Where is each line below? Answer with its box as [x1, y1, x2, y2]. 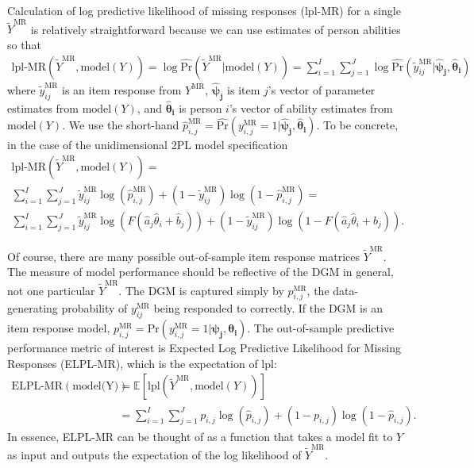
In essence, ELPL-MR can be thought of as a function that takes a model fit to [7, 428, 393, 444]
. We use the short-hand [62, 117, 179, 133]
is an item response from [62, 81, 182, 98]
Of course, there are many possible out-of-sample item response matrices [7, 247, 360, 264]
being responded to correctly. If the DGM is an [153, 300, 383, 316]
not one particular [7, 282, 95, 298]
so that [7, 36, 41, 52]
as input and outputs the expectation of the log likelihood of [7, 446, 302, 462]
